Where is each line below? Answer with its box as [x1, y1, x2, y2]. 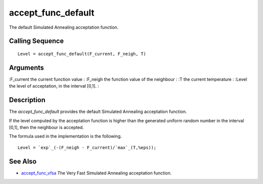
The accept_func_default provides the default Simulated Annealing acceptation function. [9, 109, 187, 114]
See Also [9, 157, 37, 166]
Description [9, 96, 46, 104]
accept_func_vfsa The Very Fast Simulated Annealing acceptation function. [21, 170, 172, 176]
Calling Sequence [9, 37, 64, 45]
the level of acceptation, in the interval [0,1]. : [9, 83, 99, 89]
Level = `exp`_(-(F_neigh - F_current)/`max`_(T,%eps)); [18, 145, 157, 150]
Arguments [9, 63, 44, 72]
